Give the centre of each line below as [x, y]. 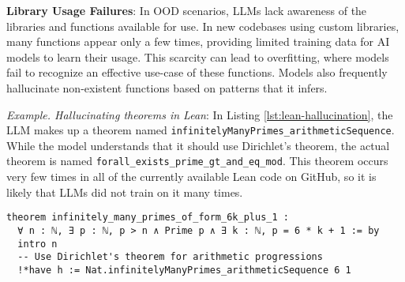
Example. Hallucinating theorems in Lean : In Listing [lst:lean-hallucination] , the [200, 114]
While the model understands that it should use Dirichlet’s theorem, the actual [198, 145]
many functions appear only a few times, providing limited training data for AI [198, 41]
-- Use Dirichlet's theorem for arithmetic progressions [170, 257]
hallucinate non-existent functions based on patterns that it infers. [167, 87]
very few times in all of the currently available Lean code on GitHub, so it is [191, 177]
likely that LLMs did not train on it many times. [125, 192]
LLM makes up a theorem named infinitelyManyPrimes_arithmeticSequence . [201, 130]
